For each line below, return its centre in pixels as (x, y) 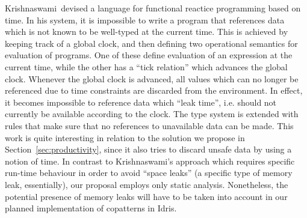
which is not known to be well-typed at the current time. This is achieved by (147, 32)
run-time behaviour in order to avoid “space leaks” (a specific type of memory (149, 173)
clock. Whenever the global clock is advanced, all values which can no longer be (152, 78)
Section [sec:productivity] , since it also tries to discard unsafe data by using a (148, 149)
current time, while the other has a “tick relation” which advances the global (146, 66)
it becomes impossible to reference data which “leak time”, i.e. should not (141, 102)
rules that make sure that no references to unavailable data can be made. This (149, 125)
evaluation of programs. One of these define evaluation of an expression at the (149, 55)
